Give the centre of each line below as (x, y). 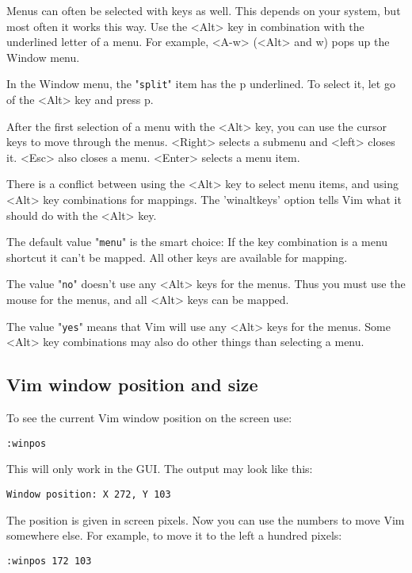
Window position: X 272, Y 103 (89, 494)
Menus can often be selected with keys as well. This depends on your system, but (204, 10)
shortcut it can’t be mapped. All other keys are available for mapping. (177, 257)
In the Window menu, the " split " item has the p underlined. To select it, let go (201, 84)
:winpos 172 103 (49, 561)
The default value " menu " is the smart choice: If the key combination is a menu (197, 242)
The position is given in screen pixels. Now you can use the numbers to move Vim (206, 519)
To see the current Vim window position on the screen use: (149, 418)
